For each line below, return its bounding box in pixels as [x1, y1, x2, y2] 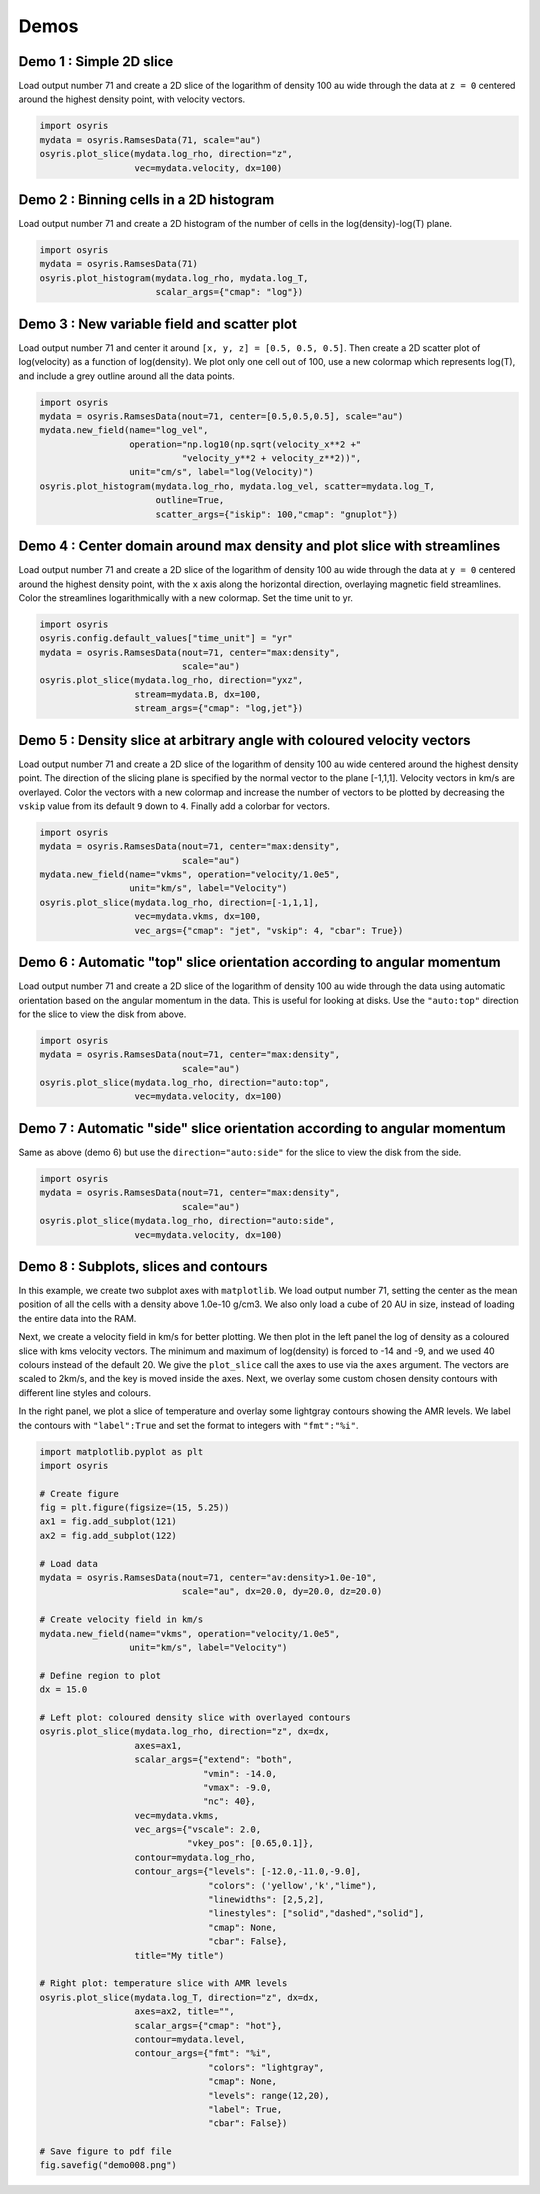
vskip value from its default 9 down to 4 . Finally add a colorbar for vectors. [18, 800, 330, 812]
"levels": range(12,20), [208, 2090, 330, 2101]
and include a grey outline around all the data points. [18, 370, 235, 382]
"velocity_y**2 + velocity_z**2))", [181, 453, 362, 464]
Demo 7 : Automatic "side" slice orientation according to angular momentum [18, 1120, 507, 1137]
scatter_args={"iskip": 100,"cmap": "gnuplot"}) [155, 508, 399, 520]
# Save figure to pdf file [39, 2146, 172, 2157]
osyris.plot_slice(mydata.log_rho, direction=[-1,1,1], [39, 896, 320, 908]
